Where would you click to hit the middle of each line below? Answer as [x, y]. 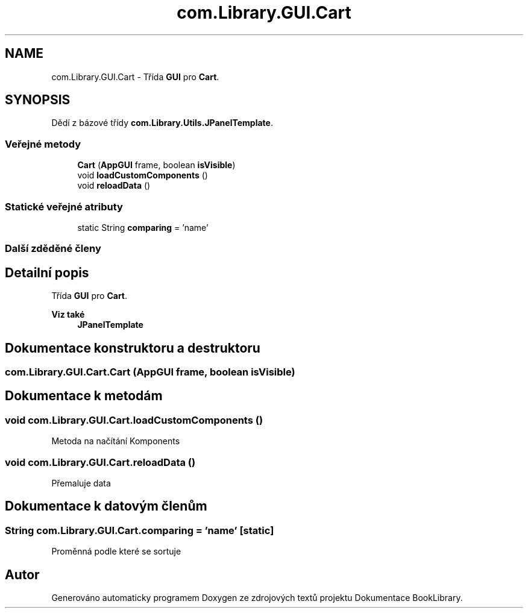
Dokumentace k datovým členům [106, 506]
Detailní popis [47, 272]
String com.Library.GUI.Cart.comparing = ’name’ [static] [140, 530]
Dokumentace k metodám [84, 396]
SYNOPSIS [38, 100]
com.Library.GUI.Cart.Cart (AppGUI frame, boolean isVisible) [150, 372]
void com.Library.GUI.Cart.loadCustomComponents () [134, 420]
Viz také [68, 315]
